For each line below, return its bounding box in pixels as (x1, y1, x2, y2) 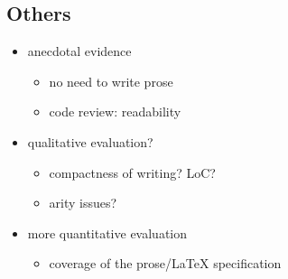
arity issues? (49, 193, 117, 212)
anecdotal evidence (27, 42, 132, 60)
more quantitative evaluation (27, 223, 188, 242)
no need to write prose (49, 71, 173, 90)
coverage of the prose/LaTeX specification (49, 254, 282, 273)
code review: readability (49, 102, 181, 121)
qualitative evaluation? (27, 132, 153, 151)
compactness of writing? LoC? (49, 163, 216, 181)
